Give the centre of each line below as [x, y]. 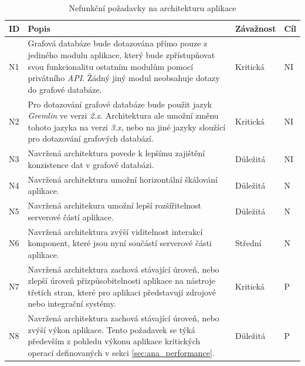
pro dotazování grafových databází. [91, 138]
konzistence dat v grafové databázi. [91, 164]
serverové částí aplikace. [71, 216]
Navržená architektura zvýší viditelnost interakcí [115, 231]
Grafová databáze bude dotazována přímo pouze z [118, 43]
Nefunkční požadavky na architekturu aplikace [152, 8]
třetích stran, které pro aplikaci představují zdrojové [122, 292]
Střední [248, 243]
